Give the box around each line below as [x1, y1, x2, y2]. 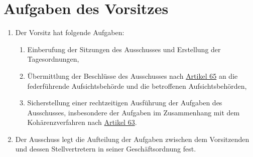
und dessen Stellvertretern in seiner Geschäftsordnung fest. [15, 143, 196, 154]
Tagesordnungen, [27, 54, 79, 64]
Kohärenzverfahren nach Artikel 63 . [27, 117, 137, 127]
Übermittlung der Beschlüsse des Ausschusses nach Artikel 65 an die [27, 70, 238, 81]
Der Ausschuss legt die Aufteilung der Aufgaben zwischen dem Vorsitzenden [15, 133, 249, 144]
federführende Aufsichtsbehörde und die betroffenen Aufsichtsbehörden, [27, 80, 247, 91]
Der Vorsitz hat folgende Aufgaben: [15, 27, 124, 38]
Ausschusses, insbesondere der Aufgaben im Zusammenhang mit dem [27, 107, 240, 117]
